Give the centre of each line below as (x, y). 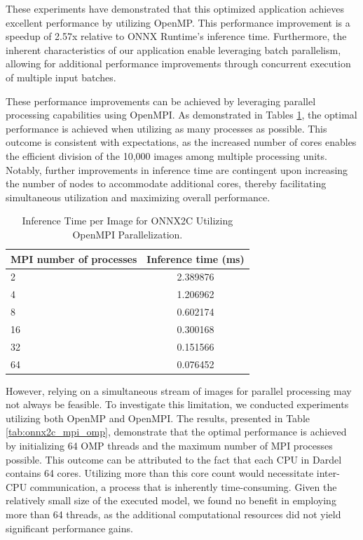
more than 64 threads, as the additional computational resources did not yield (173, 514)
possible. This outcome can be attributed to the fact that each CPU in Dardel (174, 459)
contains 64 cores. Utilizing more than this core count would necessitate (160, 473)
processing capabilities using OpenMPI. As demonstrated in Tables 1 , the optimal (181, 115)
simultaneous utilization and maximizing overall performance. (138, 197)
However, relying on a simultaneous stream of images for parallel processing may (179, 390)
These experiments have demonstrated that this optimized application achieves (175, 8)
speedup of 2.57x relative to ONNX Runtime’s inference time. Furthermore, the (176, 36)
